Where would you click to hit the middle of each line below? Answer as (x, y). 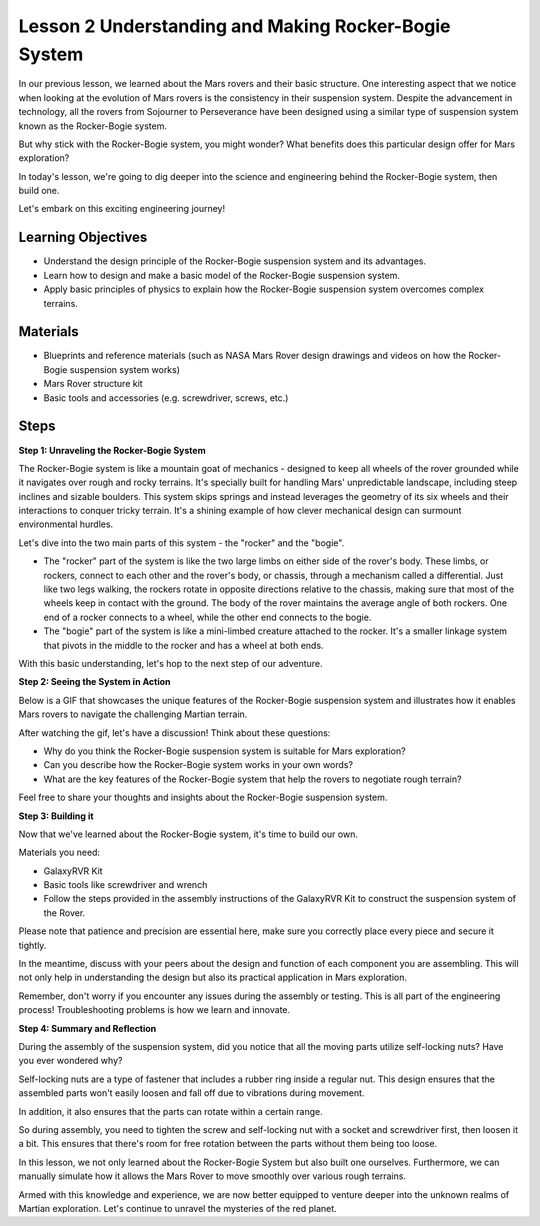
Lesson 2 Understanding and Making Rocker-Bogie (234, 26)
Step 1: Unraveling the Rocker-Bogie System (112, 450)
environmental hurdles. (66, 524)
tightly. (32, 945)
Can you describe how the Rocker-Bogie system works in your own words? (198, 765)
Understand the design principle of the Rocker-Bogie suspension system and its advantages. (235, 261)
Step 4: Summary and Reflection (87, 1028)
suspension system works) (124, 369)
